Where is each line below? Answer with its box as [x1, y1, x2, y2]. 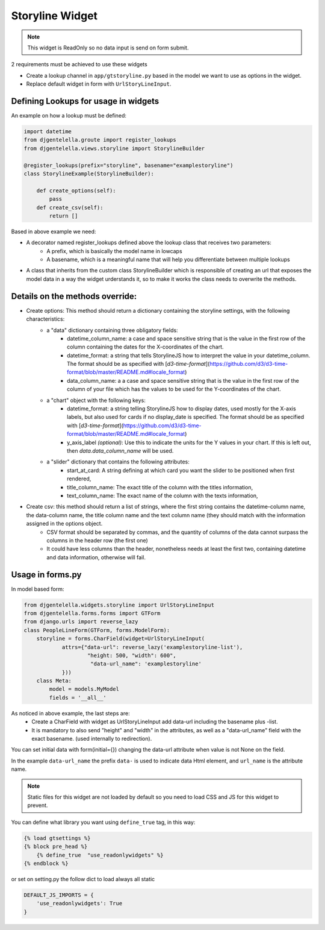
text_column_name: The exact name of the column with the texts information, [67, 492, 258, 499]
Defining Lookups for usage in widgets [11, 96, 159, 106]
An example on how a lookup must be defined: [11, 112, 126, 119]
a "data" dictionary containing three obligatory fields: [46, 326, 178, 334]
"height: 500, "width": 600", [87, 652, 177, 659]
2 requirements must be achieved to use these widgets [11, 61, 147, 68]
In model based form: [11, 585, 64, 592]
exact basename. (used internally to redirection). [31, 735, 152, 743]
